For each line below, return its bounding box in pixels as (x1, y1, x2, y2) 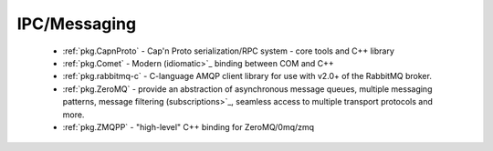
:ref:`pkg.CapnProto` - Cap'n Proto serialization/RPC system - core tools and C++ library (62, 45, 394, 56)
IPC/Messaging (16, 14, 137, 34)
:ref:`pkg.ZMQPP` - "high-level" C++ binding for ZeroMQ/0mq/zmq (62, 121, 315, 132)
